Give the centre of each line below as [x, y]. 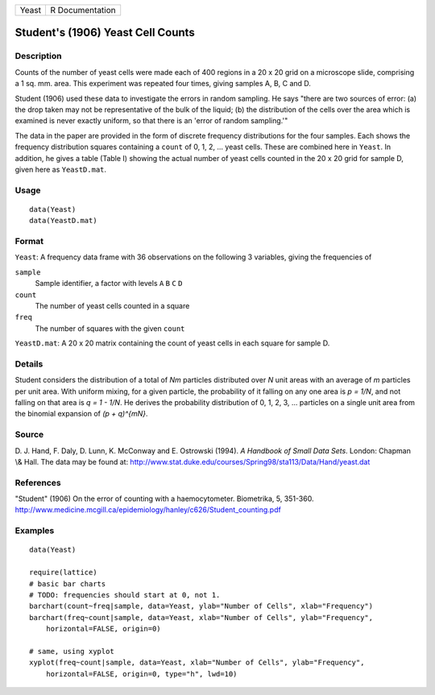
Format [29, 241]
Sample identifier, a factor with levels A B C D [109, 283]
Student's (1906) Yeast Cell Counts [105, 33]
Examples [35, 531]
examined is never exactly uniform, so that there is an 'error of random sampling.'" [151, 121]
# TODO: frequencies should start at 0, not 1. [125, 595]
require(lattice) [63, 573]
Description [38, 56]
